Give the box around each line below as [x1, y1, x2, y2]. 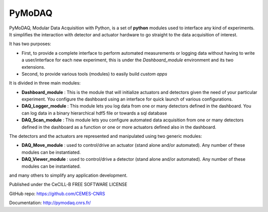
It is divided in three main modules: [9, 80, 81, 86]
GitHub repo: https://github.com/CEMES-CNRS [9, 191, 105, 197]
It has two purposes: [9, 41, 52, 47]
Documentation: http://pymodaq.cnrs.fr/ [9, 200, 91, 206]
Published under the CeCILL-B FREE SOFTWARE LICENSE [9, 182, 128, 188]
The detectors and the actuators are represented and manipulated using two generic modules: [9, 133, 202, 139]
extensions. [21, 64, 46, 70]
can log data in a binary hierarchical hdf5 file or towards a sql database [21, 110, 167, 116]
